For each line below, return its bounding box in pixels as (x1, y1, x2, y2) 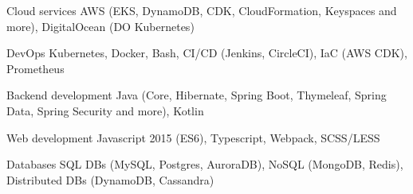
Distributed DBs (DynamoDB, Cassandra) (6, 171, 214, 188)
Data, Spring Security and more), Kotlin (6, 102, 204, 118)
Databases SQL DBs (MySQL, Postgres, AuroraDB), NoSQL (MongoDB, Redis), (6, 156, 403, 173)
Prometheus (6, 60, 65, 76)
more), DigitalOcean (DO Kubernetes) (6, 17, 195, 34)
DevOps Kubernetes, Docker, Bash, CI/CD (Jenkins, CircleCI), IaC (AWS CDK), (6, 45, 407, 61)
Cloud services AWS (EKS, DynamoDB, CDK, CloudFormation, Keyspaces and (6, 2, 397, 18)
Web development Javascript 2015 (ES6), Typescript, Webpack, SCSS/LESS (6, 129, 380, 145)
